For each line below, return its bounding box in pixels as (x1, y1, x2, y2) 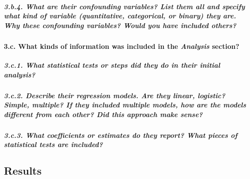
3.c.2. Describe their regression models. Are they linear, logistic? (4, 90, 225, 100)
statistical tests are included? (4, 139, 103, 149)
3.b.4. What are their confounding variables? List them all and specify (4, 1, 245, 11)
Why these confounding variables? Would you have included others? (4, 20, 236, 30)
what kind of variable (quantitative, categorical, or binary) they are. (4, 11, 236, 21)
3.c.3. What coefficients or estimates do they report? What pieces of (4, 130, 237, 140)
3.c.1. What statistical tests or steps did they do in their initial (4, 60, 220, 70)
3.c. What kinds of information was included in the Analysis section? (4, 41, 239, 51)
